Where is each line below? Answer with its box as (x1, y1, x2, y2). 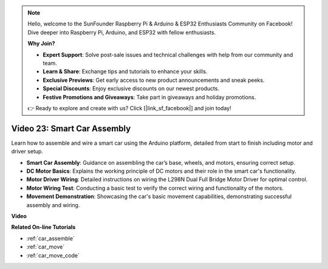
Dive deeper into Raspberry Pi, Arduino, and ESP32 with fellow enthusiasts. (27, 28, 216, 36)
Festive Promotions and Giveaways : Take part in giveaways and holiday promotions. (43, 93, 256, 101)
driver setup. (11, 148, 44, 155)
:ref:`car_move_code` (26, 251, 80, 259)
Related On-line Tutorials (11, 224, 76, 231)
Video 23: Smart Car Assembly (11, 123, 131, 133)
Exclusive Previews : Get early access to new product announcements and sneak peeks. (43, 76, 265, 84)
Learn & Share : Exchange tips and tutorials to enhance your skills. (43, 68, 208, 75)
